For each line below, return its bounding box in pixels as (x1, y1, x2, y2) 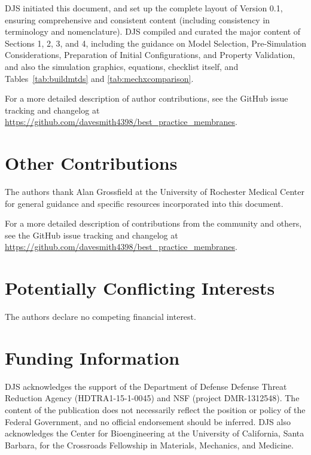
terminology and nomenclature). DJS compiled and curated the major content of (5, 25, 301, 38)
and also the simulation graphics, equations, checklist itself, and (5, 60, 239, 72)
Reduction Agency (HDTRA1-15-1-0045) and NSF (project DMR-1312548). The (5, 392, 300, 404)
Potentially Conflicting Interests (5, 276, 275, 300)
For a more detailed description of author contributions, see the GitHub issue (5, 92, 288, 105)
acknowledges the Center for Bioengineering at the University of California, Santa (5, 427, 304, 439)
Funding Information (5, 345, 180, 370)
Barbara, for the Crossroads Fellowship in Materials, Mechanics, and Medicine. (5, 438, 294, 451)
